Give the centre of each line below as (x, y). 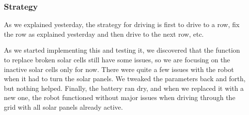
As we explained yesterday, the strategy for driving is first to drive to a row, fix (122, 24)
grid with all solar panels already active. (63, 107)
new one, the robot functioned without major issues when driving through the (120, 97)
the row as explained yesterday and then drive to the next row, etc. (104, 34)
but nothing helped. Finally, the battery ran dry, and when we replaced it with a (124, 88)
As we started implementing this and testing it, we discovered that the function (122, 50)
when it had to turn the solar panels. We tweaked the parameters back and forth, (125, 79)
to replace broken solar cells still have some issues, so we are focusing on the (117, 59)
